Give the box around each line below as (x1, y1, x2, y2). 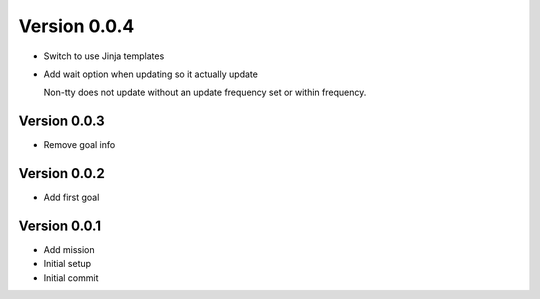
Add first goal (43, 191, 100, 204)
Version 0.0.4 (18, 15, 135, 37)
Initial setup (43, 258, 92, 270)
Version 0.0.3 (18, 113, 105, 130)
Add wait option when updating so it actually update (43, 68, 259, 80)
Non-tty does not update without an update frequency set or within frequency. (43, 86, 367, 99)
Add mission (43, 244, 95, 256)
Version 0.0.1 (18, 217, 102, 234)
